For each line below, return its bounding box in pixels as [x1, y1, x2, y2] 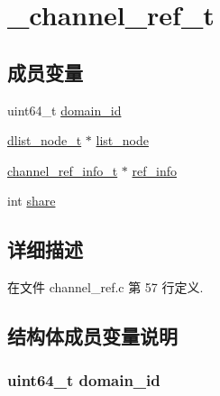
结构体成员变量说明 [7, 322, 178, 350]
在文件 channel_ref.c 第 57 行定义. [7, 278, 204, 297]
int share [7, 191, 56, 210]
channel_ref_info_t [7, 161, 118, 180]
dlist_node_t [7, 131, 82, 150]
